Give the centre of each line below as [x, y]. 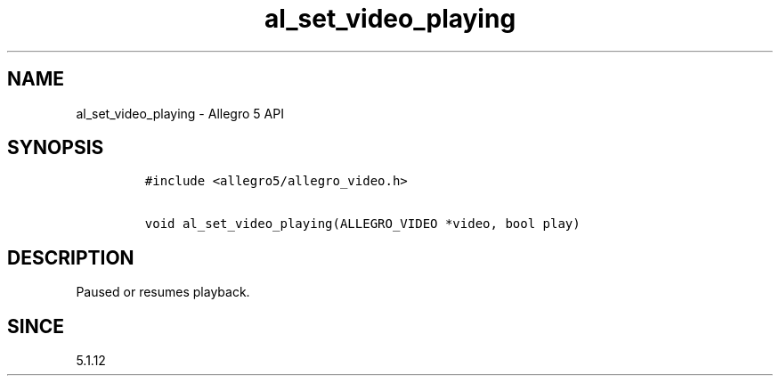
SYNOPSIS [56, 148]
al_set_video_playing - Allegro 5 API [180, 113]
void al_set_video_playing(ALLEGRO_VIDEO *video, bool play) [362, 224]
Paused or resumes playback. [163, 292]
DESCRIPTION [71, 257]
